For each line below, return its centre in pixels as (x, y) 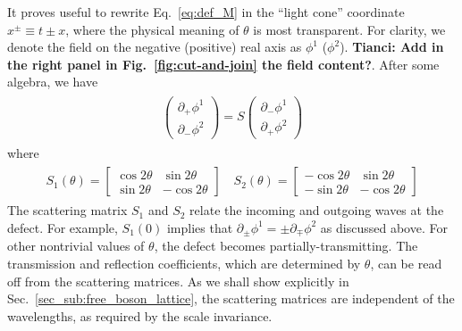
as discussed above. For (384, 227)
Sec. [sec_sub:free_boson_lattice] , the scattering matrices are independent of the (231, 298)
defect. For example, (63, 227)
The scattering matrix (67, 210)
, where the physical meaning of (152, 29)
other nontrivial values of (76, 246)
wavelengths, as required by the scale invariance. (140, 315)
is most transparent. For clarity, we (349, 29)
